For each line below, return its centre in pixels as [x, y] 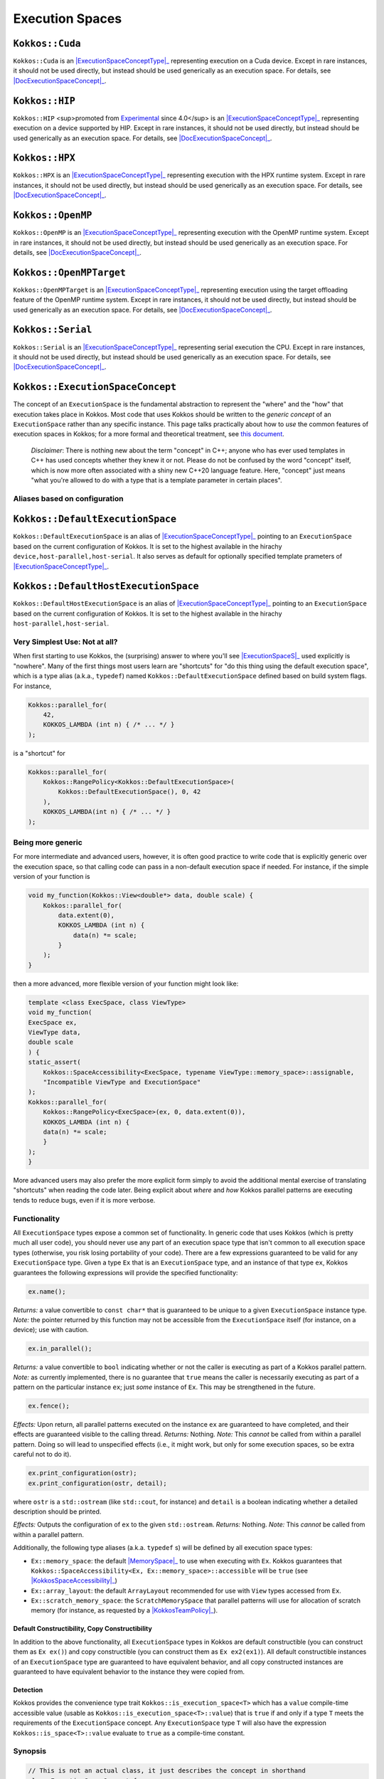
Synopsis [30, 1751]
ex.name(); [47, 1291]
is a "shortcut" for [39, 753]
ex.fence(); [49, 1406]
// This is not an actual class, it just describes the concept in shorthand [167, 1771]
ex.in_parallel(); [60, 1349]
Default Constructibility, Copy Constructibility [82, 1629]
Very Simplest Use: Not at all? [65, 642]
